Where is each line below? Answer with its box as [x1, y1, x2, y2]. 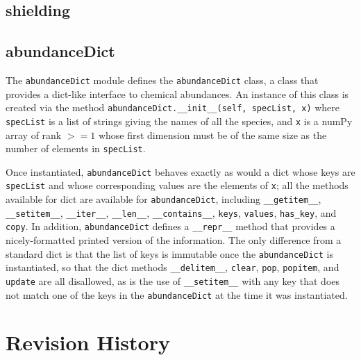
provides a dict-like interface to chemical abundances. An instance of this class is [6, 86, 349, 101]
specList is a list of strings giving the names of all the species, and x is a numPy [6, 113, 353, 128]
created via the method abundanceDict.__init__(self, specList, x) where [6, 100, 340, 115]
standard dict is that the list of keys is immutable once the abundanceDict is [6, 246, 333, 261]
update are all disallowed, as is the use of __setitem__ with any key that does [6, 273, 340, 288]
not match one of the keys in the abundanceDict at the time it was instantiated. [6, 287, 348, 302]
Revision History [6, 328, 170, 357]
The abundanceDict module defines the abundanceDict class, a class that [6, 72, 319, 87]
